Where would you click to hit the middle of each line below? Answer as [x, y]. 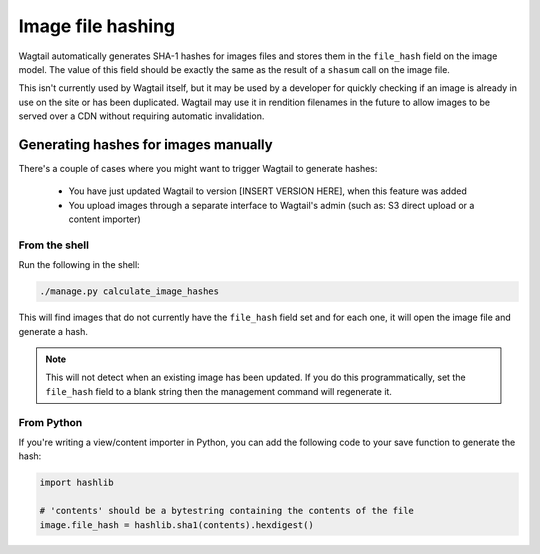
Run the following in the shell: [79, 265]
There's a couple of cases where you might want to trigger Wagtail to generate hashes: [198, 169]
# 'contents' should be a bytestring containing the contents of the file [227, 511]
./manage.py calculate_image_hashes [129, 291]
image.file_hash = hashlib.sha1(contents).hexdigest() [176, 524]
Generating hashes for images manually [146, 144]
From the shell [54, 245]
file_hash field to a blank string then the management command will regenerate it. [218, 391]
